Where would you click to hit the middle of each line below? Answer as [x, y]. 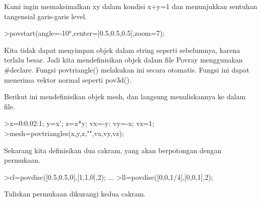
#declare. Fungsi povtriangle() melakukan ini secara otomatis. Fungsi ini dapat [127, 69]
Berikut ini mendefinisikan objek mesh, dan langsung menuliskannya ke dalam [125, 96]
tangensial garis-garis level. [46, 16]
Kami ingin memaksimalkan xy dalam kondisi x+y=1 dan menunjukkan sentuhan [131, 6]
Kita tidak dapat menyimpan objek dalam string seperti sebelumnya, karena [122, 50]
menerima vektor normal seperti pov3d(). [68, 79]
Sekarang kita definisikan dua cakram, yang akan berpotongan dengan [113, 150]
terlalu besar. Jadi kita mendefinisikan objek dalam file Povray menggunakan [123, 60]
